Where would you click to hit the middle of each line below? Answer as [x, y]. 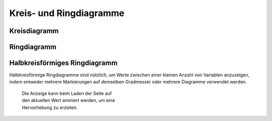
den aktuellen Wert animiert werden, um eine [69, 100]
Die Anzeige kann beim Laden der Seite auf [67, 93]
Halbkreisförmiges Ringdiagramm [63, 63]
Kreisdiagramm [34, 31]
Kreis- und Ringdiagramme [67, 13]
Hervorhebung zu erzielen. [50, 107]
